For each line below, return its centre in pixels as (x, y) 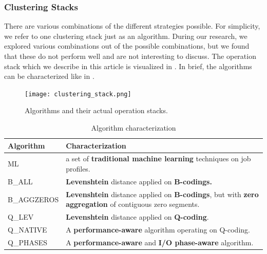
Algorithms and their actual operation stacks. (96, 110)
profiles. (78, 169)
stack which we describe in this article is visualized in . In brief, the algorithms (128, 66)
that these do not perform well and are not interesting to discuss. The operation (130, 56)
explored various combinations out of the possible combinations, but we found (127, 46)
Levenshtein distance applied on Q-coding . (137, 217)
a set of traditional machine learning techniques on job (158, 158)
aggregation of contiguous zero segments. (133, 204)
